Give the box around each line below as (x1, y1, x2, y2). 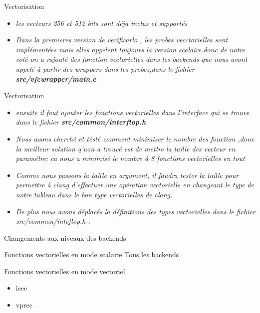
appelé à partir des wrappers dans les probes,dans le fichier (15, 63, 195, 74)
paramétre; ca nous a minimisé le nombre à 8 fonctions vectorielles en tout (15, 153, 245, 163)
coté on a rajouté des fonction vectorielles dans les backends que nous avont (15, 54, 248, 64)
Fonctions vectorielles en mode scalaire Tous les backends (4, 249, 179, 260)
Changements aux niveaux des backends (4, 232, 126, 243)
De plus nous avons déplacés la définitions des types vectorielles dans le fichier (15, 206, 256, 216)
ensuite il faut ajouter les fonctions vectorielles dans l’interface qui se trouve (15, 107, 250, 117)
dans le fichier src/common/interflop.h (15, 117, 146, 127)
